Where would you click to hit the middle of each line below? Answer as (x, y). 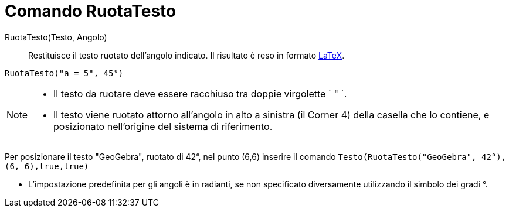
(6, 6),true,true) (47, 166)
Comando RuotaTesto (91, 11)
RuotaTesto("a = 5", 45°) (64, 73)
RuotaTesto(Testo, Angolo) (56, 37)
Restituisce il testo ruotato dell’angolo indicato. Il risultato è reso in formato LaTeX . (186, 55)
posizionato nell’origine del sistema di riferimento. (163, 126)
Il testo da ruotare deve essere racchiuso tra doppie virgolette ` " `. (200, 93)
